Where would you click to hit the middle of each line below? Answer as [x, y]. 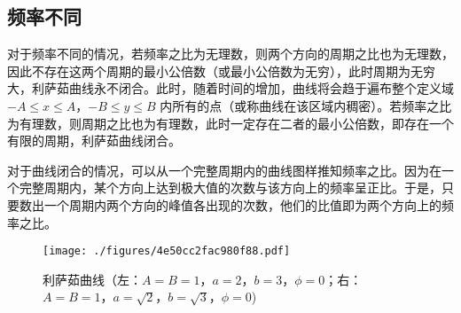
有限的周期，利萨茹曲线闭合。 [94, 141]
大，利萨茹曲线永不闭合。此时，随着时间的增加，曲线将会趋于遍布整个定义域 [230, 88]
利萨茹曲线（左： [92, 279]
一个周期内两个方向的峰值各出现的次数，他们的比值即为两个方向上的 [242, 204]
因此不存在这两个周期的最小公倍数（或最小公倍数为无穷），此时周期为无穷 [221, 70]
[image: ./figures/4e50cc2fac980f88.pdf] [167, 251]
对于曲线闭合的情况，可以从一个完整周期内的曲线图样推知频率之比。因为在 [224, 170]
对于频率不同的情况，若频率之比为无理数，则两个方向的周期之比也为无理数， [230, 54]
